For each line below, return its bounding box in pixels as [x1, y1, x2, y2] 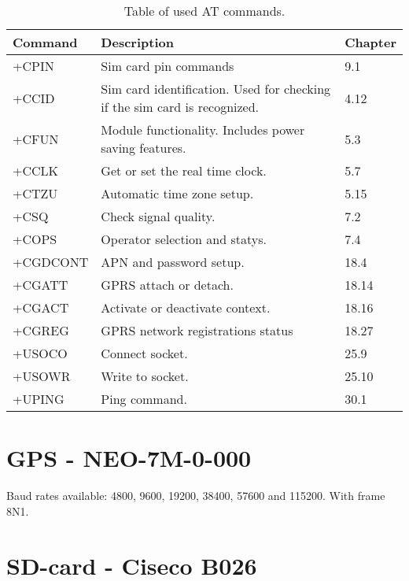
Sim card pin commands [101, 57, 234, 75]
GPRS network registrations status [101, 321, 293, 339]
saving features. [101, 139, 186, 157]
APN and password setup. [101, 253, 245, 271]
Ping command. [101, 390, 187, 408]
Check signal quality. [101, 207, 216, 225]
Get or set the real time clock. [101, 161, 267, 179]
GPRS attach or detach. [101, 276, 234, 294]
